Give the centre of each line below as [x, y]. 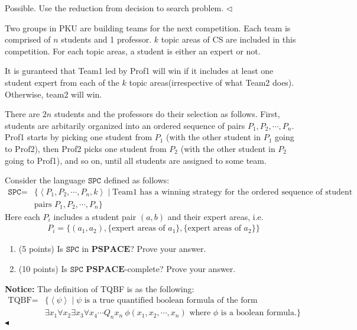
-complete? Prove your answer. [180, 268]
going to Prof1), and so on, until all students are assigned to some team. [136, 160]
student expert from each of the [62, 82]
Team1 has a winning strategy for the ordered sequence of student [232, 192]
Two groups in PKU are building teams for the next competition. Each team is [148, 27]
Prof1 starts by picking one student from [79, 137]
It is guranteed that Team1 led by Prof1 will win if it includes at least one [139, 71]
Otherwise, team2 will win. [53, 94]
